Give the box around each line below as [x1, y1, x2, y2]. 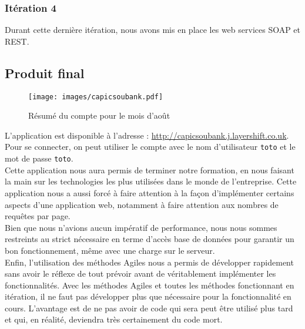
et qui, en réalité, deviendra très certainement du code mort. [5, 313, 223, 325]
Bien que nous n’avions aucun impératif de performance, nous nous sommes [5, 221, 277, 233]
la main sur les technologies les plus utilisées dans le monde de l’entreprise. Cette [5, 175, 297, 187]
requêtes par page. [5, 210, 71, 222]
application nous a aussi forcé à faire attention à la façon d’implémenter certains [5, 186, 294, 199]
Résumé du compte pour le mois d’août [28, 109, 170, 122]
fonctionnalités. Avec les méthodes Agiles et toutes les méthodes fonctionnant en [5, 278, 294, 291]
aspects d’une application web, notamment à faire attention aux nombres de [5, 198, 279, 210]
